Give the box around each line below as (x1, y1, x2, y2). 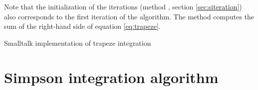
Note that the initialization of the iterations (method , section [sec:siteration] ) (4, 1, 242, 11)
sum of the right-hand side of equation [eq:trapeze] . (4, 21, 161, 31)
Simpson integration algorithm (4, 67, 219, 87)
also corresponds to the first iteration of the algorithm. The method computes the (4, 11, 255, 21)
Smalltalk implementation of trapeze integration (4, 37, 151, 48)
